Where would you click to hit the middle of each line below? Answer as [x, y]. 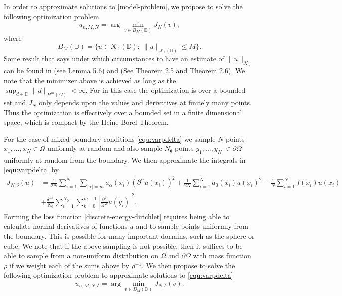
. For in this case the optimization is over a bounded [166, 90]
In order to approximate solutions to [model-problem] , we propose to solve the [123, 6]
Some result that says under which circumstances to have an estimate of [114, 58]
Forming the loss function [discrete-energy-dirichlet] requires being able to [117, 216]
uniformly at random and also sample [105, 148]
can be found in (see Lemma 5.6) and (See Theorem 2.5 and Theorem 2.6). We [125, 71]
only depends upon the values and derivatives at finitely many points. [145, 102]
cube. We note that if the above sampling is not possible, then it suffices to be [123, 245]
